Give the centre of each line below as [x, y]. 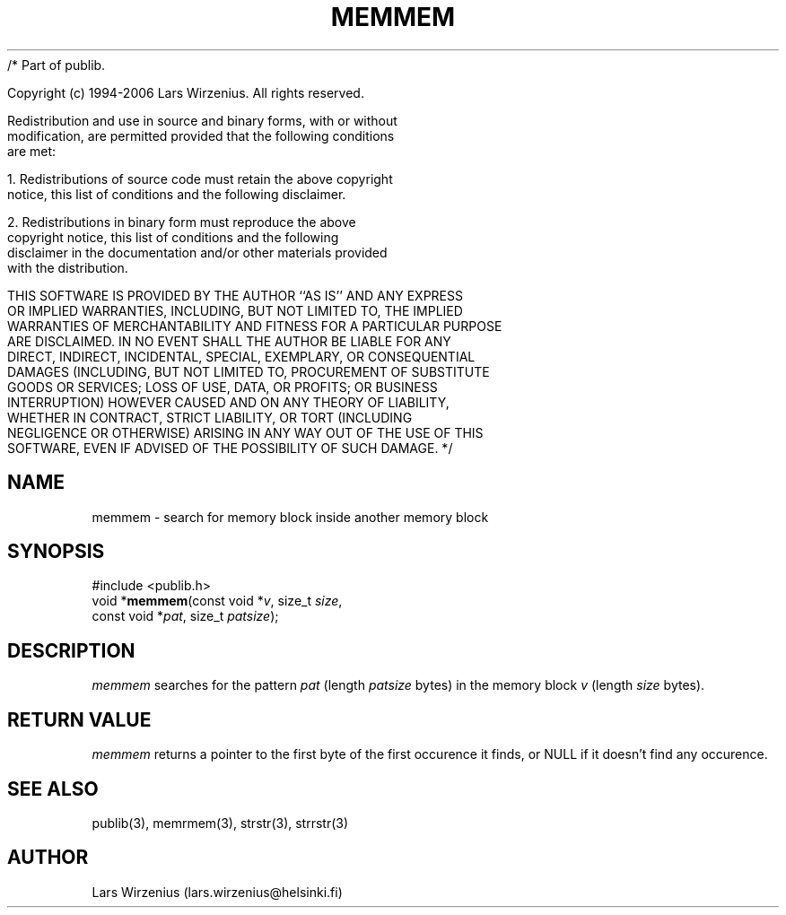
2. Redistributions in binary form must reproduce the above [182, 222]
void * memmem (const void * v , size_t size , [217, 601]
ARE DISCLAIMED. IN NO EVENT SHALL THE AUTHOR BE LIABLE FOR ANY [229, 341]
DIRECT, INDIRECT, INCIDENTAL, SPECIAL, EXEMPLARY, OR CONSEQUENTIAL [241, 356]
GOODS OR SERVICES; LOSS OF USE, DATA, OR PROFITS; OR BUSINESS [223, 387]
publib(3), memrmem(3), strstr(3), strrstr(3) [220, 823]
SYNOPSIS [56, 552]
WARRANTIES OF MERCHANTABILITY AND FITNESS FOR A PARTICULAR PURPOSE [255, 326]
